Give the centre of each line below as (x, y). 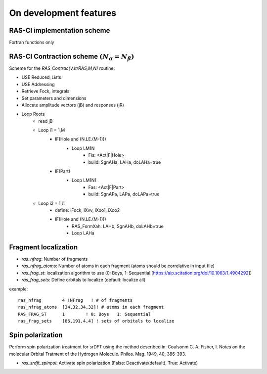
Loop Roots (33, 114)
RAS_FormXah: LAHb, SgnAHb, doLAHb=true (118, 226)
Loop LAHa (83, 233)
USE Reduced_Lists (41, 77)
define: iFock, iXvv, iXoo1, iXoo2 (88, 210)
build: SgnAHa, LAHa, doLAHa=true (125, 162)
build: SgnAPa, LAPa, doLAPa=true (124, 194)
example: (19, 289)
